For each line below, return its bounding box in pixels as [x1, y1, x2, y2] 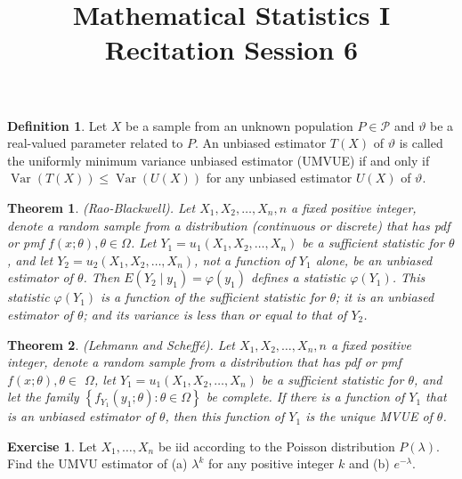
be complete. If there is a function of [206, 387, 405, 406]
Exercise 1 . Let [7, 436, 97, 455]
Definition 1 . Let [7, 116, 108, 134]
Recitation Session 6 [104, 31, 359, 68]
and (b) [348, 454, 390, 473]
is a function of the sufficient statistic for [101, 288, 326, 306]
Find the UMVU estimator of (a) [7, 454, 188, 473]
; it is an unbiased [335, 288, 434, 306]
